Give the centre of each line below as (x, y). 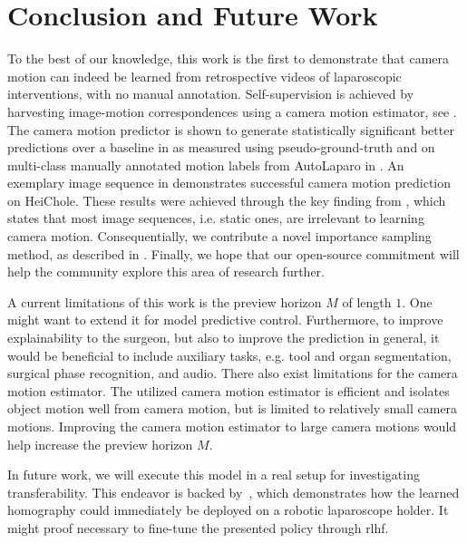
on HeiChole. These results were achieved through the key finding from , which (227, 200)
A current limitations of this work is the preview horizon (165, 301)
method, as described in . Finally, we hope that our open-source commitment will (233, 253)
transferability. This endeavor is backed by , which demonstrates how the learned (233, 492)
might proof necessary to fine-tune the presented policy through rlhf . (198, 527)
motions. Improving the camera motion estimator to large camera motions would (232, 426)
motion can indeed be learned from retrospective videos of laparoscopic (204, 76)
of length (367, 301)
